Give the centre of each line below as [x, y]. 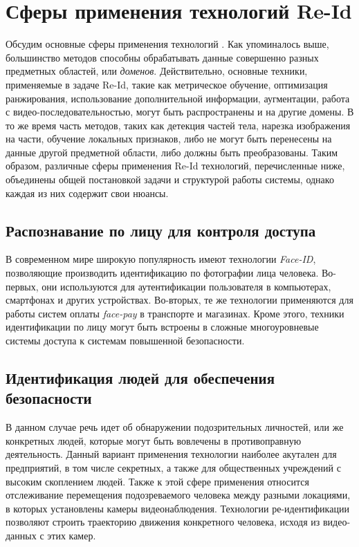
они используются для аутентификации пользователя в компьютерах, [186, 286]
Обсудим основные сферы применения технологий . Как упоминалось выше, [167, 44]
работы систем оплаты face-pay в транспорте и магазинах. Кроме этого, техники [175, 313]
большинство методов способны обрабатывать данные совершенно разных [162, 57]
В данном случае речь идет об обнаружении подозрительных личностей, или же [175, 427]
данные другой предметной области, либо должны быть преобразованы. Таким [172, 152]
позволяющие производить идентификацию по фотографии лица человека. [162, 273]
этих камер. [72, 535]
